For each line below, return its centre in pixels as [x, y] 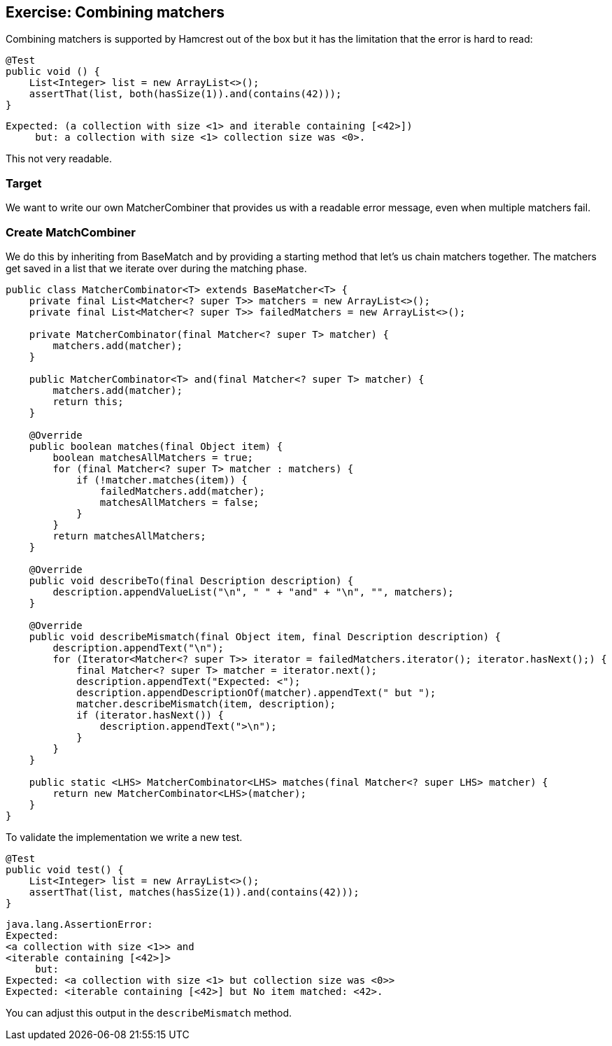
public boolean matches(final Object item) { [156, 446]
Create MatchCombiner [71, 232]
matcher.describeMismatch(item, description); [206, 704]
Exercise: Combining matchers [115, 12]
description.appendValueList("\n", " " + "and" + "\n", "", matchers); [253, 592]
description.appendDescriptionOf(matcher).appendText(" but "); [256, 692]
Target [24, 183]
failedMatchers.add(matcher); [182, 491]
